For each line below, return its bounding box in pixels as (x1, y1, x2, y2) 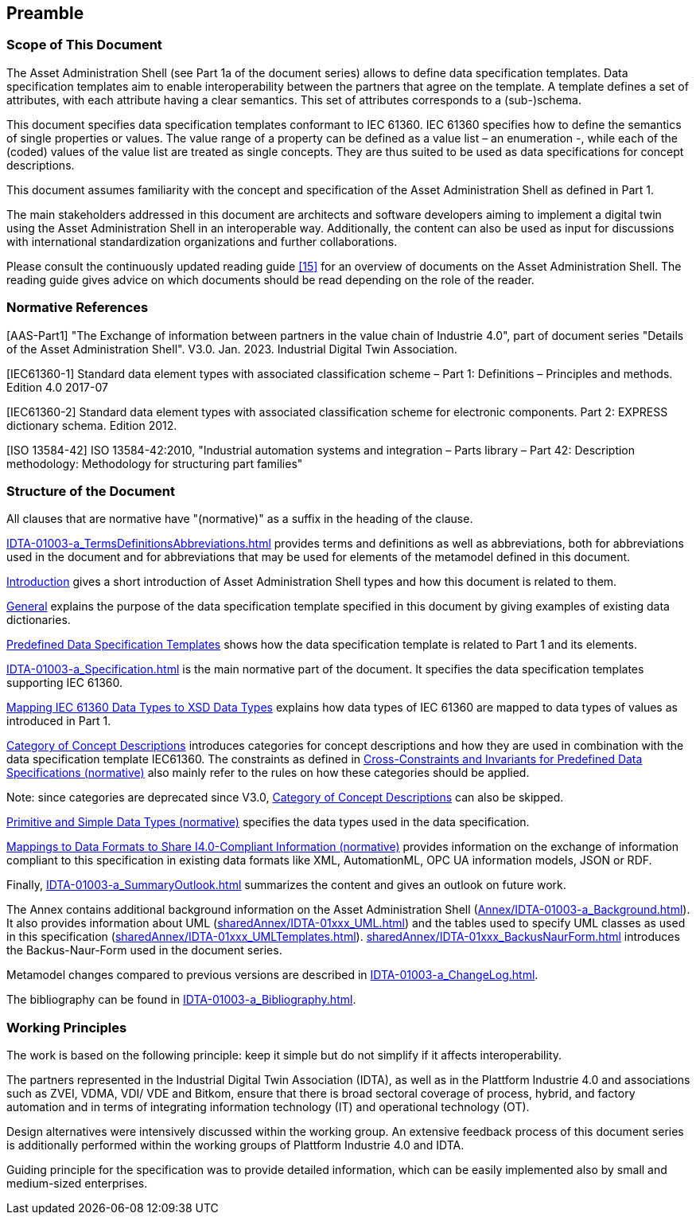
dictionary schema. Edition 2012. (6, 418, 177, 432)
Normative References (6, 299, 149, 316)
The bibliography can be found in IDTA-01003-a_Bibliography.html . (6, 993, 356, 1007)
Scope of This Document (6, 37, 162, 53)
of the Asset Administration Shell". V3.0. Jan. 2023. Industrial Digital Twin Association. (6, 341, 457, 356)
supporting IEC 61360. (6, 676, 123, 690)
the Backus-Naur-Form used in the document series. (6, 943, 282, 958)
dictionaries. (6, 613, 71, 627)
